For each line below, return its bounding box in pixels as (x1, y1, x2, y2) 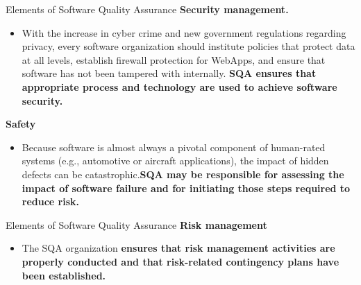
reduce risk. (22, 194, 80, 209)
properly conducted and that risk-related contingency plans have (22, 254, 339, 268)
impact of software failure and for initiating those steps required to (22, 180, 351, 195)
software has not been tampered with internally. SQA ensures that (22, 66, 317, 80)
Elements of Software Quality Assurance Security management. (6, 2, 289, 16)
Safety (6, 116, 36, 131)
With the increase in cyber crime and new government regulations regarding (22, 25, 346, 40)
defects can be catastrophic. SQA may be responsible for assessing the (22, 166, 344, 181)
